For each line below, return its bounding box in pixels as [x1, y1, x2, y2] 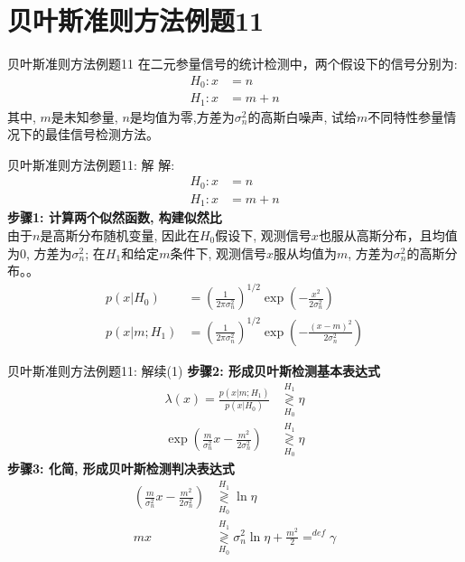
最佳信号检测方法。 [44, 125, 159, 144]
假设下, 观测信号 [215, 226, 312, 245]
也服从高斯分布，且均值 [318, 226, 458, 245]
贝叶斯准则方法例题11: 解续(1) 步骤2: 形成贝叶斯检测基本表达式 [7, 361, 381, 379]
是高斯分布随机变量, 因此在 [40, 226, 200, 245]
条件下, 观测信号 [170, 243, 266, 262]
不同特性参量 [367, 107, 444, 126]
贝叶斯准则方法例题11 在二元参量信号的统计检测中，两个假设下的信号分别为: [7, 54, 458, 73]
